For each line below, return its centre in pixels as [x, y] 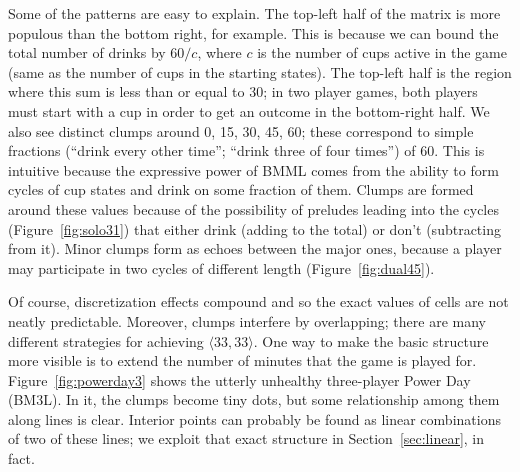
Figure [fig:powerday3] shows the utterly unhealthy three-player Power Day [239, 379]
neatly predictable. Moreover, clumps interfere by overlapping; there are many [247, 320]
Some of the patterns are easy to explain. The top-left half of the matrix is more [254, 13]
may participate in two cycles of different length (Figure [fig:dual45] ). [221, 267]
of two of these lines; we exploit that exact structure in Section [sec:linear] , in [246, 438]
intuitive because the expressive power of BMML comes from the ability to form [253, 169]
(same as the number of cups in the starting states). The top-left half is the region [260, 71]
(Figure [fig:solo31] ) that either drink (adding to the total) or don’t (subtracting [254, 228]
